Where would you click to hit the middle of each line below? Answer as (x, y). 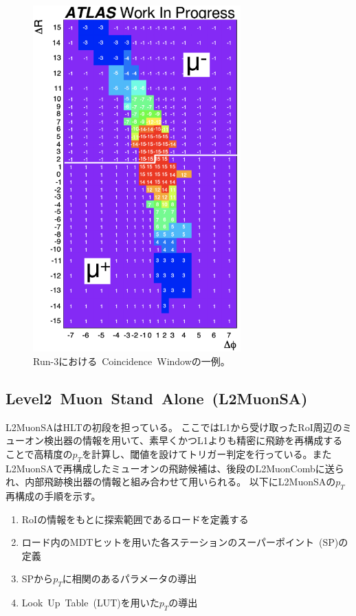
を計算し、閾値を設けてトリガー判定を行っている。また (207, 453)
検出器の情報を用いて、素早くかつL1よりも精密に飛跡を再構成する (193, 440)
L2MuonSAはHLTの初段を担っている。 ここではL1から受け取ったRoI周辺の (174, 427)
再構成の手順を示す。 (53, 496)
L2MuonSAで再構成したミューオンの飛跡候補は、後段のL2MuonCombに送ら (175, 468)
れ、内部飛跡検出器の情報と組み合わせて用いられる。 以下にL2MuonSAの (171, 482)
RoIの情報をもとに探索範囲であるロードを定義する (135, 519)
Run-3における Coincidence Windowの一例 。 (132, 361)
